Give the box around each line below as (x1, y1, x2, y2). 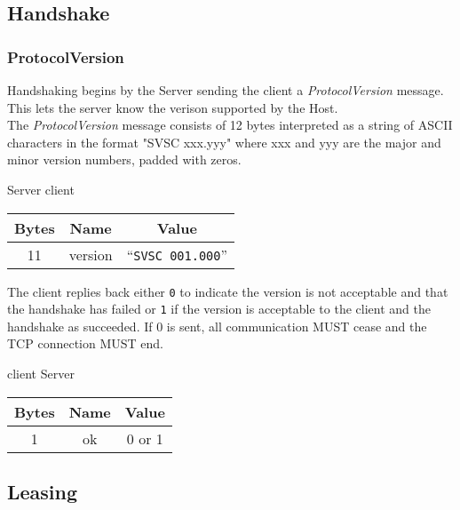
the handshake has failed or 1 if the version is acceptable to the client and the (7, 299, 431, 318)
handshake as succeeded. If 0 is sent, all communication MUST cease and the (7, 316, 427, 335)
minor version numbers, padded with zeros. (7, 150, 242, 169)
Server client (7, 179, 75, 198)
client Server (7, 364, 75, 383)
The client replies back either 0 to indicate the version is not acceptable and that (7, 282, 448, 300)
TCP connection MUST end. (7, 334, 163, 353)
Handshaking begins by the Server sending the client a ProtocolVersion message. (7, 81, 444, 99)
